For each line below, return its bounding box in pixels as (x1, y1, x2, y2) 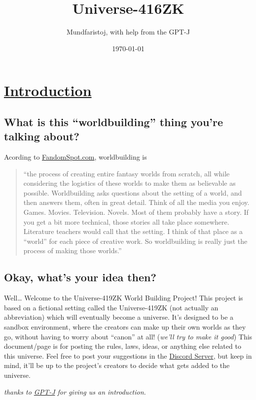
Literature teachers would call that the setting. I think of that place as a (23, 226, 243, 236)
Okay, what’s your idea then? (4, 269, 156, 285)
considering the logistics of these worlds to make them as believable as (23, 178, 236, 188)
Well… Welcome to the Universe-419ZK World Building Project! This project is (4, 293, 243, 303)
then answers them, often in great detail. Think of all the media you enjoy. (23, 197, 250, 207)
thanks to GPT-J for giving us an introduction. (4, 386, 146, 397)
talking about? (4, 129, 79, 144)
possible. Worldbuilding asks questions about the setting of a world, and (23, 187, 242, 198)
